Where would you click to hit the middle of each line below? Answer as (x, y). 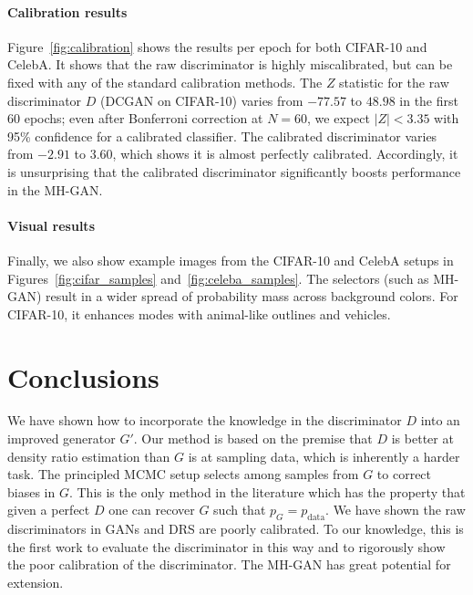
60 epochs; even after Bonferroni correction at (135, 118)
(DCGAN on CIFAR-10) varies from (201, 100)
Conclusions (83, 376)
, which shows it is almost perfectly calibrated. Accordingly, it (285, 154)
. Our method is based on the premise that (253, 438)
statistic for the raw (394, 82)
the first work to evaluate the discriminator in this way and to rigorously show (226, 546)
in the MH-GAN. (55, 189)
